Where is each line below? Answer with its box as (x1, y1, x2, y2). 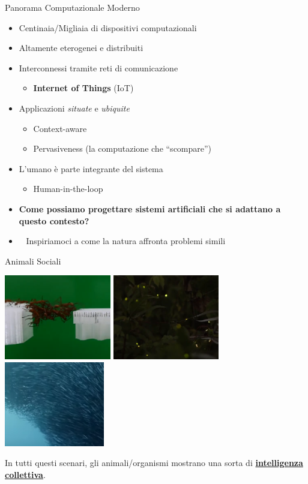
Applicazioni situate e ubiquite (19, 101, 130, 114)
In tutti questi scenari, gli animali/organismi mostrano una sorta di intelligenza (5, 456, 303, 469)
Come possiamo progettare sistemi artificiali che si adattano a (19, 202, 281, 215)
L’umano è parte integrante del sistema (19, 162, 163, 175)
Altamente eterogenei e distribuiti (19, 41, 143, 54)
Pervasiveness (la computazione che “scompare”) (33, 142, 212, 155)
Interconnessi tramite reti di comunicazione (19, 61, 178, 74)
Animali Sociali (5, 254, 61, 267)
